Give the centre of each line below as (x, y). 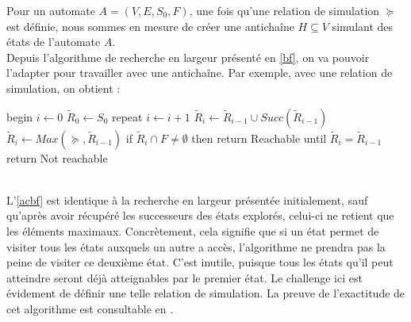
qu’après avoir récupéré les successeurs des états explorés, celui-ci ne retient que (200, 215)
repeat (127, 116)
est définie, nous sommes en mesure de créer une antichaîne (150, 26)
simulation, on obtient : (63, 88)
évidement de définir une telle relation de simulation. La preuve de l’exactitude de (206, 293)
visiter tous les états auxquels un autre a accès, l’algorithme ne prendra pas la (196, 246)
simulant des (363, 26)
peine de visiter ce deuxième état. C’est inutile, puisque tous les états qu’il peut (200, 262)
